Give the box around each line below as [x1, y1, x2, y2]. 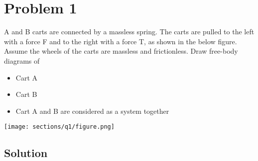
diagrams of [4, 55, 40, 66]
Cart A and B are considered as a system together [15, 105, 169, 116]
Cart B [15, 89, 37, 99]
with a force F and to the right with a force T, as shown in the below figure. [4, 36, 237, 46]
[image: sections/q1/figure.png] [4, 123, 115, 131]
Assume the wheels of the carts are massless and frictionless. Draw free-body [4, 46, 238, 56]
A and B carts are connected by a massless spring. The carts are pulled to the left [4, 26, 255, 37]
